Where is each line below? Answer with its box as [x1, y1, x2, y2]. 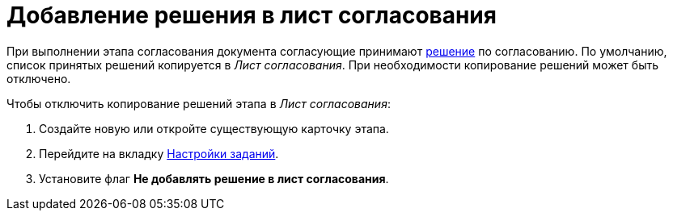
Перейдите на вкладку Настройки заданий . [39, 146, 279, 161]
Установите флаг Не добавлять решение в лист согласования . [39, 171, 389, 186]
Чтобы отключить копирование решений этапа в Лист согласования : [6, 96, 391, 111]
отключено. [6, 71, 71, 86]
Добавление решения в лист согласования [6, 2, 497, 29]
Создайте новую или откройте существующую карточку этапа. [39, 121, 389, 136]
